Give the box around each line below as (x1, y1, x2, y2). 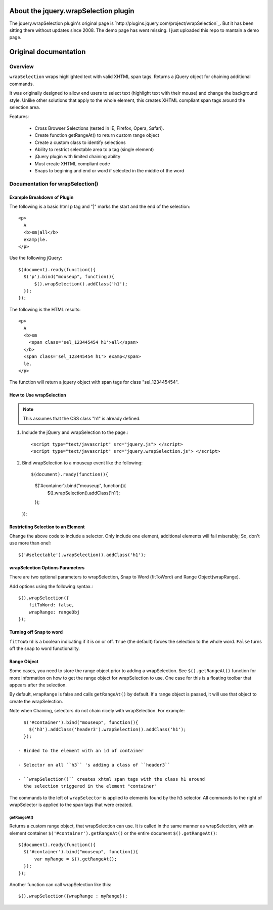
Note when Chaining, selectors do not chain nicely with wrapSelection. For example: (9, 708, 185, 714)
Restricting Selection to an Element (9, 524, 85, 530)
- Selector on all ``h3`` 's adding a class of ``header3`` (18, 762, 170, 768)
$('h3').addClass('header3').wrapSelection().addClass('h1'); (28, 726, 187, 733)
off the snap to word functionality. (9, 645, 80, 651)
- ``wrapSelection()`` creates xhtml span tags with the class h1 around (18, 776, 205, 782)
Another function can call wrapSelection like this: (9, 882, 112, 888)
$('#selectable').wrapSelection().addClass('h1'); (18, 552, 147, 558)
